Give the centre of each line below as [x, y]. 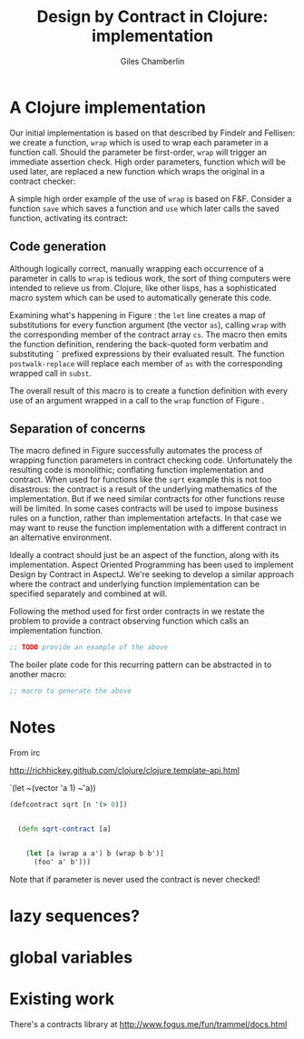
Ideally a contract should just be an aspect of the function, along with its [144, 555]
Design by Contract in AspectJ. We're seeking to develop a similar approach [152, 574]
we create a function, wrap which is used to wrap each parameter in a [139, 142]
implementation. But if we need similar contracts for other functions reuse [147, 499]
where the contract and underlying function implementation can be [135, 584]
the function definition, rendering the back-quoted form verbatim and [139, 344]
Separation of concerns [78, 429]
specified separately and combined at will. [88, 594]
